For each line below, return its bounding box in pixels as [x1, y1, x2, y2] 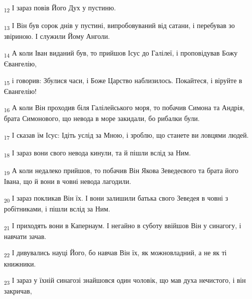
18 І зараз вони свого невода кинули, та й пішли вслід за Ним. [4, 148, 191, 159]
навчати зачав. [4, 231, 46, 241]
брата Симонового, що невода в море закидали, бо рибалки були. [4, 113, 200, 123]
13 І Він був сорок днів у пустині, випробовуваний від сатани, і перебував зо [4, 20, 235, 31]
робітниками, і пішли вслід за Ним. [4, 204, 110, 214]
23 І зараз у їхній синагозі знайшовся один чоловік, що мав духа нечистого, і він [4, 275, 246, 286]
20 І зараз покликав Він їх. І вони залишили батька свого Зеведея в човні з [4, 192, 228, 204]
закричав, [4, 286, 32, 296]
